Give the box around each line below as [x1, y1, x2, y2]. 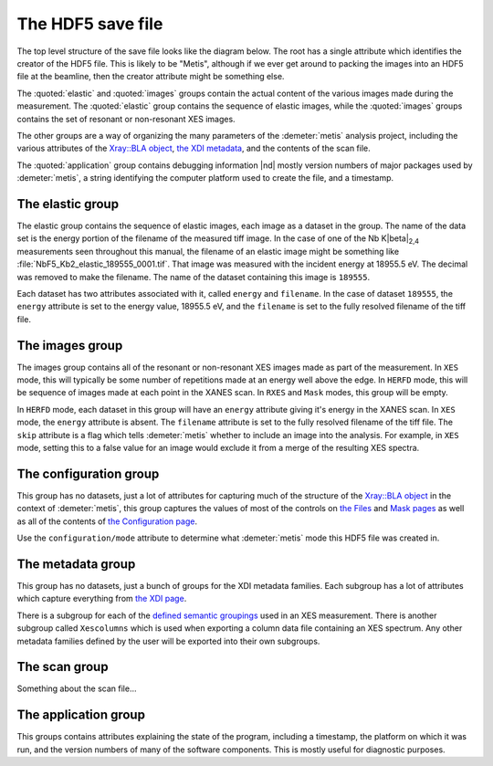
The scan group [16, 659, 109, 675]
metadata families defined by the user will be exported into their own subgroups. [16, 635, 320, 646]
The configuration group [16, 466, 160, 481]
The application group [16, 708, 146, 723]
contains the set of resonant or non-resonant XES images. [16, 113, 236, 124]
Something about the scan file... [16, 683, 137, 694]
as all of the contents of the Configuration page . [16, 516, 198, 527]
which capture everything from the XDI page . [16, 593, 187, 604]
